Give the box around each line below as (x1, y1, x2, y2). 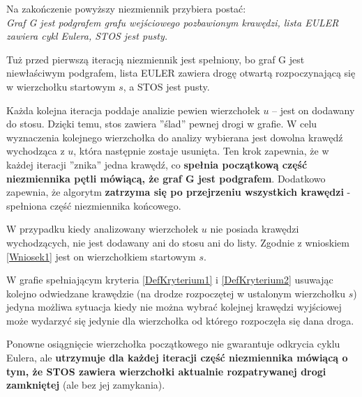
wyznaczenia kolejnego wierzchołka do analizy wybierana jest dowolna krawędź (6, 130, 343, 144)
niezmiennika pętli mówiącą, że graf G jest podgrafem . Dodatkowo (6, 171, 326, 185)
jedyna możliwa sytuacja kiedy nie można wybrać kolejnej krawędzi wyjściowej (6, 299, 342, 314)
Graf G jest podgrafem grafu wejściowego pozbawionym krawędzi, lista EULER (6, 15, 339, 29)
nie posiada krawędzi (210, 221, 299, 236)
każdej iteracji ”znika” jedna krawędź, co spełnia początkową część (6, 157, 308, 171)
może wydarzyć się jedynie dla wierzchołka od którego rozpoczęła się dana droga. (6, 313, 354, 327)
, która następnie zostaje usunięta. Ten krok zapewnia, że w (73, 143, 329, 158)
